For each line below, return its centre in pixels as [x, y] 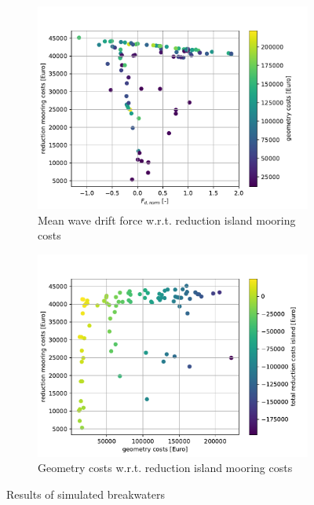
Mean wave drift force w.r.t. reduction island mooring [167, 220]
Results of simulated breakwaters [86, 494]
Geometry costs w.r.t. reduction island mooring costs [165, 468]
